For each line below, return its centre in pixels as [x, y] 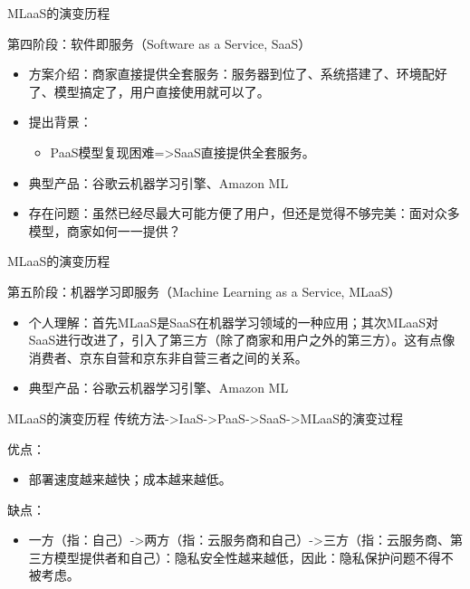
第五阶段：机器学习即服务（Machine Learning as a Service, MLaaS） [204, 291]
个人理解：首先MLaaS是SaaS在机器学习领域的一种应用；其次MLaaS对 [234, 322]
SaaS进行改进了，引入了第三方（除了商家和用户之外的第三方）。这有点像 [242, 340]
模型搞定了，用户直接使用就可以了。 [162, 91]
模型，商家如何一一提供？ [105, 230]
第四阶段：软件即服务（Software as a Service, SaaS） [159, 43]
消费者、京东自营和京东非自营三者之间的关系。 [168, 357]
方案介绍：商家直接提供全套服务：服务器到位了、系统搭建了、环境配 [231, 74]
